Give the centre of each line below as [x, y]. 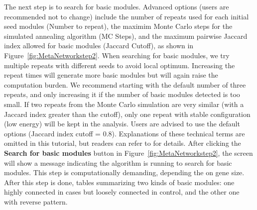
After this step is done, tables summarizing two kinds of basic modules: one [119, 182]
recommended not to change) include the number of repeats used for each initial [127, 16]
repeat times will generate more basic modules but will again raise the [111, 75]
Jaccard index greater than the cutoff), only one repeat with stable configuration [127, 114]
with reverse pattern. [36, 201]
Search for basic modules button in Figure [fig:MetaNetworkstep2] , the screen [128, 153]
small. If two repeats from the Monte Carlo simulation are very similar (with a [124, 104]
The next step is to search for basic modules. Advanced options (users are [117, 6]
